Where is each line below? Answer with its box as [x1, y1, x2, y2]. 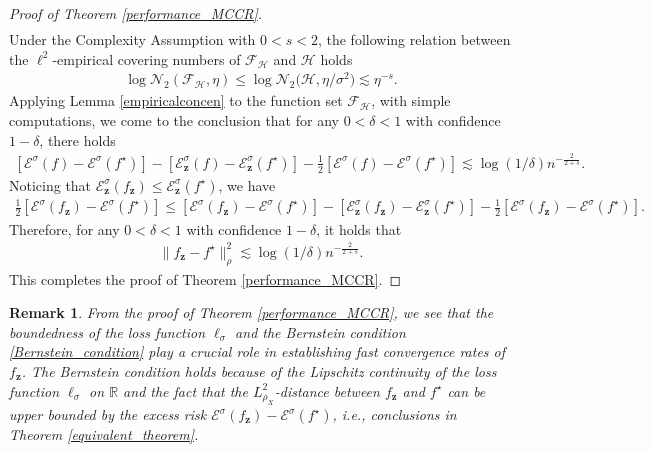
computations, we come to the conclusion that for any [9, 110, 339, 130]
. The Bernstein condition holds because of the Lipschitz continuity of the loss [21, 361, 497, 382]
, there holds [39, 129, 116, 150]
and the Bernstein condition [235, 321, 406, 342]
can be [447, 380, 486, 401]
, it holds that [316, 218, 402, 239]
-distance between [274, 380, 380, 401]
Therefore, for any [9, 218, 120, 239]
